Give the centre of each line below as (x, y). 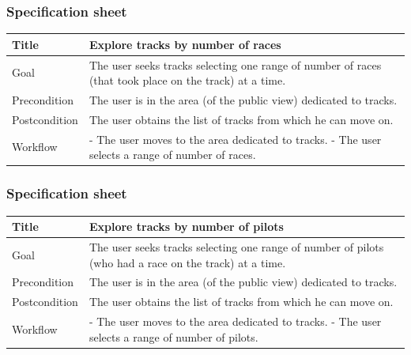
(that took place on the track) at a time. (187, 80)
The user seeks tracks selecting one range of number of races (235, 64)
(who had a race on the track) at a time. (187, 262)
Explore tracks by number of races (185, 44)
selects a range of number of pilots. (173, 336)
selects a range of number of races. (172, 155)
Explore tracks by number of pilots (186, 227)
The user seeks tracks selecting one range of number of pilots (236, 246)
